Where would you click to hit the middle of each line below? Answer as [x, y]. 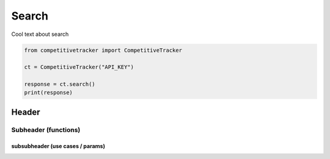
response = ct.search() [60, 84]
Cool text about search [40, 34]
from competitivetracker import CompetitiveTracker [103, 50]
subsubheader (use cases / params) [58, 146]
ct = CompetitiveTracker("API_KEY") [79, 67]
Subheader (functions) [46, 130]
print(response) [49, 93]
